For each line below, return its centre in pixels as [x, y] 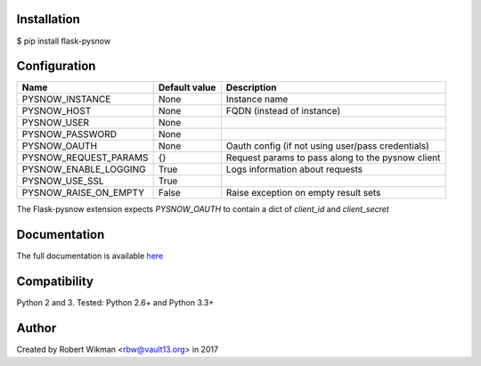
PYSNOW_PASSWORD [69, 134]
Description [251, 87]
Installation [48, 19]
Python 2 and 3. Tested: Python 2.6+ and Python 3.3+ [115, 303]
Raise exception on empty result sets [303, 193]
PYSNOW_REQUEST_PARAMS [85, 158]
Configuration [56, 66]
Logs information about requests [294, 169]
